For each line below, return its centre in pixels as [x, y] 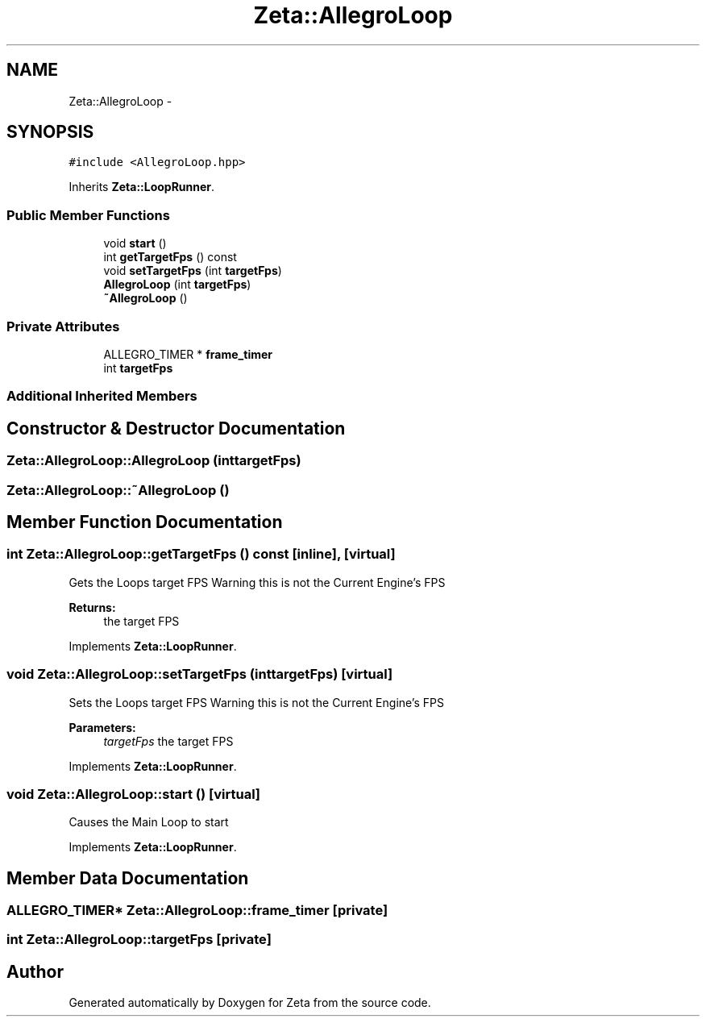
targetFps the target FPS [168, 741]
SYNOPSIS [50, 132]
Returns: [92, 607]
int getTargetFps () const [170, 257]
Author [35, 971]
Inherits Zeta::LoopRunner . [142, 187]
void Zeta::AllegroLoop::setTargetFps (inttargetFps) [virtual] [200, 674]
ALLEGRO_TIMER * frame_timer [188, 354]
